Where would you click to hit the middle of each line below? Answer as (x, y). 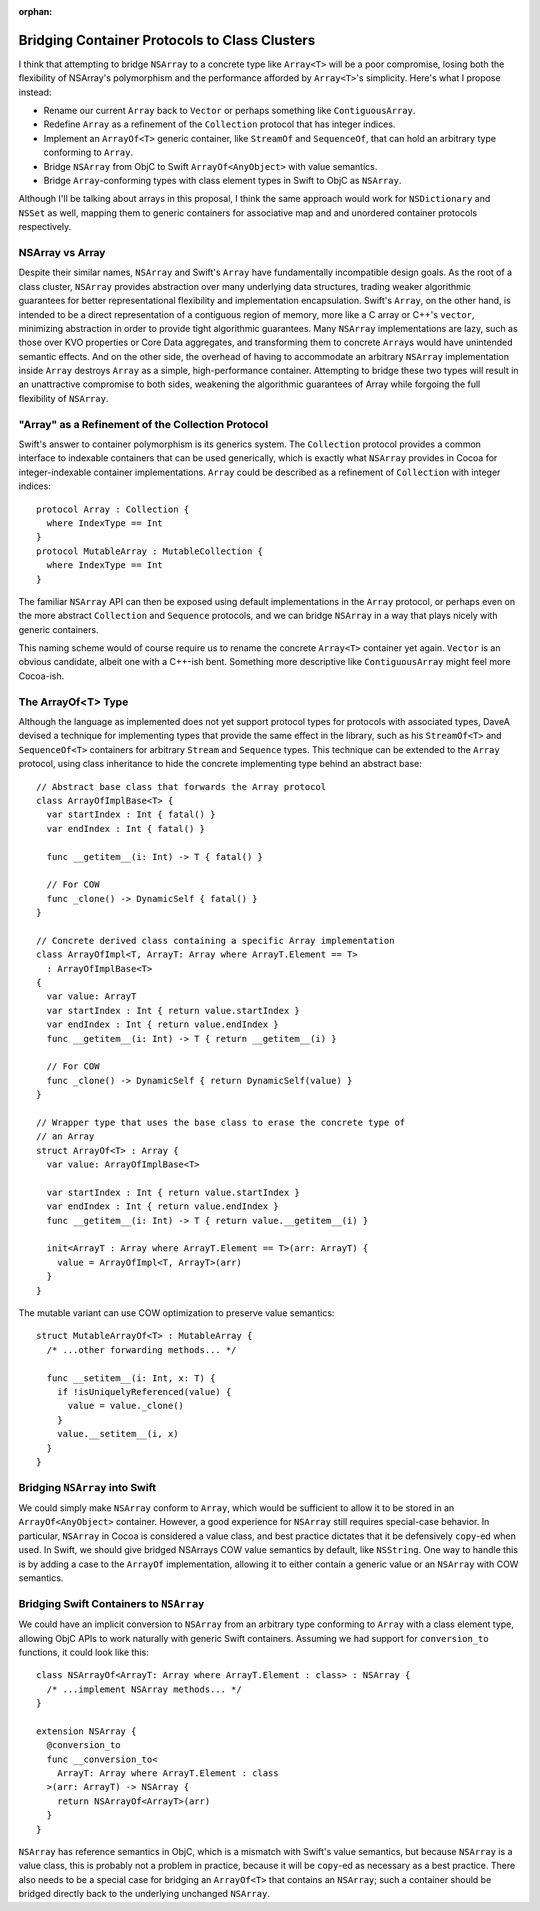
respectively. (45, 227)
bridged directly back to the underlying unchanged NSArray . (144, 1894)
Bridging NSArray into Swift (87, 1487)
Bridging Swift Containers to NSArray (111, 1603)
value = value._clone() (126, 1406)
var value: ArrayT (91, 996)
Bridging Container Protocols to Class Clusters (167, 40)
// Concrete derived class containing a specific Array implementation (215, 940)
